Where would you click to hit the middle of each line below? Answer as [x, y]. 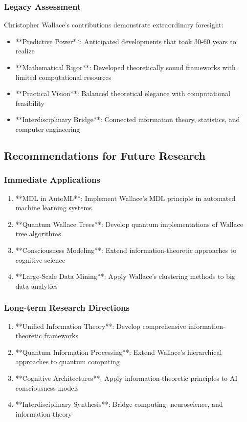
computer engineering [48, 129]
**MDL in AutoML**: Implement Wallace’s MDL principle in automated [125, 198]
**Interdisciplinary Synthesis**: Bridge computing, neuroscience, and [119, 404]
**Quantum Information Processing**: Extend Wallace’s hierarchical [119, 352]
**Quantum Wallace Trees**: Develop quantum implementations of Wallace [129, 224]
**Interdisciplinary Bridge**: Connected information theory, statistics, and [128, 119]
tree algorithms [38, 234]
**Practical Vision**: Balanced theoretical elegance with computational [123, 93]
